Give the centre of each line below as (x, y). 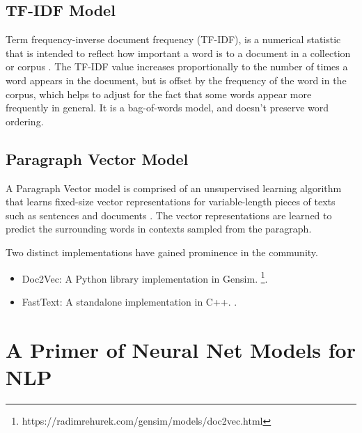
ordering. (25, 121)
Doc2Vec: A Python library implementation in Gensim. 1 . (145, 277)
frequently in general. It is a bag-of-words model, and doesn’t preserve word (167, 108)
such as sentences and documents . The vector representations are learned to (169, 215)
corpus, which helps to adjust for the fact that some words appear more (159, 94)
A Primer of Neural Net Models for (181, 349)
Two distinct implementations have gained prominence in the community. (162, 252)
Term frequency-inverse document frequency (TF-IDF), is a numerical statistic (173, 39)
